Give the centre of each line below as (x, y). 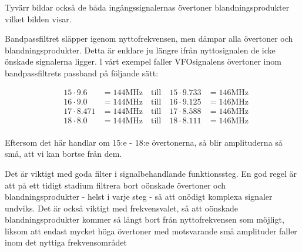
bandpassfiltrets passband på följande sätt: (82, 73)
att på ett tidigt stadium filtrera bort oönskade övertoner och (115, 185)
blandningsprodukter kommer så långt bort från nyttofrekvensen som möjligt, (145, 219)
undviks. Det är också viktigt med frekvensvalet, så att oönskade (121, 208)
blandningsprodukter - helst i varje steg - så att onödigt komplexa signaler (139, 196)
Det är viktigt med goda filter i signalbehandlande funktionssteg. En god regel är (151, 173)
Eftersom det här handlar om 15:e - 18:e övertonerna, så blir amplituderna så (144, 142)
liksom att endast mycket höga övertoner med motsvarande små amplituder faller (151, 231)
